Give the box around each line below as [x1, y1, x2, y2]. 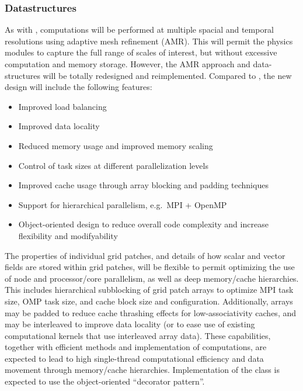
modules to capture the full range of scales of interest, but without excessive [5, 46, 277, 58]
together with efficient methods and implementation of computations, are [5, 341, 267, 353]
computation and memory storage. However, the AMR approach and [5, 58, 250, 70]
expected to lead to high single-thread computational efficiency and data [5, 352, 264, 364]
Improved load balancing [18, 100, 107, 112]
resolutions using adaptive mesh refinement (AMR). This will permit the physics [5, 34, 293, 47]
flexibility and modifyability [18, 229, 118, 241]
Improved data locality [18, 120, 100, 132]
